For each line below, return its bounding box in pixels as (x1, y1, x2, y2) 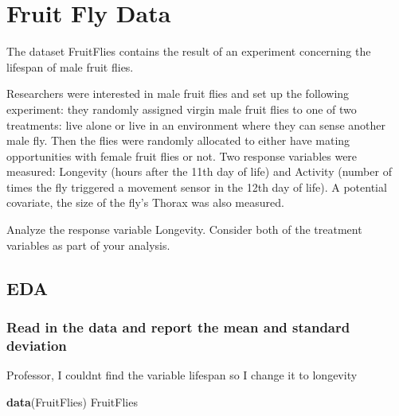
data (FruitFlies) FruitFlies (6, 393, 138, 410)
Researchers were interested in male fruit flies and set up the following (6, 85, 350, 102)
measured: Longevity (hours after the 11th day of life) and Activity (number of (6, 163, 392, 180)
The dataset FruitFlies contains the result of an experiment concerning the (6, 43, 371, 60)
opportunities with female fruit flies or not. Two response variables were (6, 147, 358, 164)
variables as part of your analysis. (6, 236, 170, 253)
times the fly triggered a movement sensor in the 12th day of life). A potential (6, 178, 387, 195)
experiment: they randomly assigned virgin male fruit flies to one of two (6, 100, 357, 117)
